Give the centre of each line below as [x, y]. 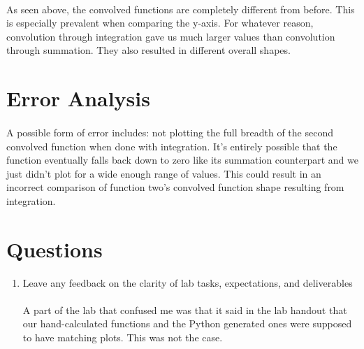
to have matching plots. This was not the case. [123, 337]
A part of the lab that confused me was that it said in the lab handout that [185, 309]
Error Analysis [78, 98]
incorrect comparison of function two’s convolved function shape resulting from [175, 187]
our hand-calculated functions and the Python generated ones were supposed [187, 323]
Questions [54, 249]
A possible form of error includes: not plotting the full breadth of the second [170, 132]
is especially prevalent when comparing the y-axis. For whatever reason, [160, 23]
